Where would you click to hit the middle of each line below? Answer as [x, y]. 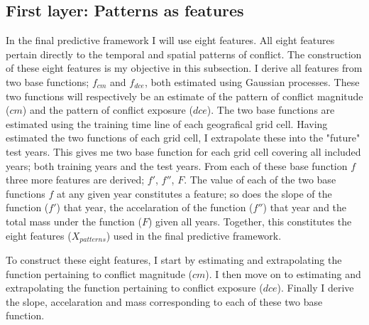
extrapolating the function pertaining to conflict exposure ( [134, 288]
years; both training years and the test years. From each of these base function [177, 165]
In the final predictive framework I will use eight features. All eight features [170, 40]
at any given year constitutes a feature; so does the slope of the [194, 193]
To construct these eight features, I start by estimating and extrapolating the [174, 259]
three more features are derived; [75, 180]
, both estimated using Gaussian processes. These [252, 81]
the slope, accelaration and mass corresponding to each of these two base [164, 301]
